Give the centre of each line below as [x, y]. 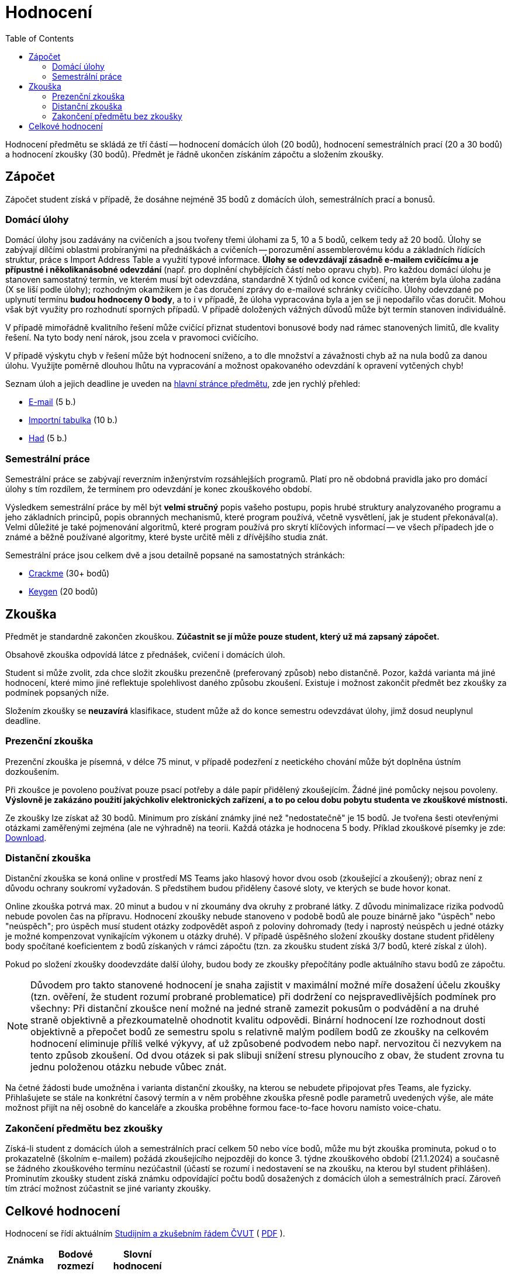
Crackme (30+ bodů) [69, 574]
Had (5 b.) [48, 438]
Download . [26, 837]
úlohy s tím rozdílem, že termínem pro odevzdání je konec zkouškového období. [159, 489]
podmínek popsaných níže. [57, 692]
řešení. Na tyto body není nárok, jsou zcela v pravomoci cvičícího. [132, 338]
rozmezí [76, 1266]
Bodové [75, 1254]
